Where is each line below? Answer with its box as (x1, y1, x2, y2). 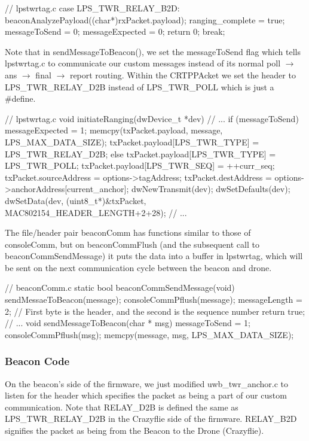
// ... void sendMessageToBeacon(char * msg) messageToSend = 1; (5, 317, 250, 329)
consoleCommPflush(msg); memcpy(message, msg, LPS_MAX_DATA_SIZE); (5, 328, 294, 340)
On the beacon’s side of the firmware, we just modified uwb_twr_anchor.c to (5, 377, 289, 390)
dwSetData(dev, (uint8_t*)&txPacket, (5, 194, 146, 206)
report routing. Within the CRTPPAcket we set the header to (69, 68, 296, 81)
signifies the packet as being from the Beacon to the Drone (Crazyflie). (5, 424, 264, 437)
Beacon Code (5, 354, 70, 369)
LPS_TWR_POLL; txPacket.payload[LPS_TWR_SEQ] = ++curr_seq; (5, 159, 275, 172)
